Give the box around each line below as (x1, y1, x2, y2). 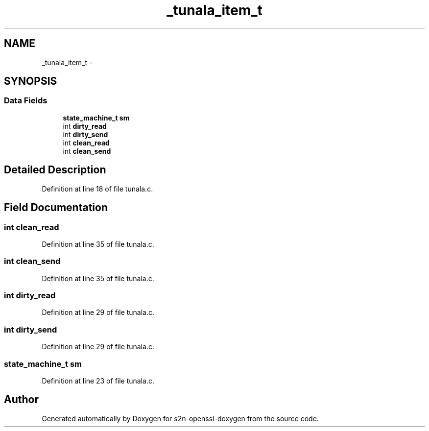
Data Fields (4, 96, 48, 106)
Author (4, 393, 39, 406)
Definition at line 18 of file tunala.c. (42, 184, 153, 193)
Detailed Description (4, 164, 106, 176)
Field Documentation (4, 201, 108, 214)
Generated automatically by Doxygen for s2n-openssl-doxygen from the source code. (42, 414, 319, 423)
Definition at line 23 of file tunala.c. (42, 376, 155, 385)
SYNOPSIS (4, 75, 57, 88)
